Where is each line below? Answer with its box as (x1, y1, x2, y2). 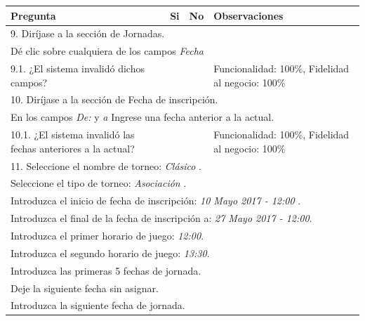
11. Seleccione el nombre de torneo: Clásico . (11, 158, 202, 173)
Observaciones (213, 8, 284, 22)
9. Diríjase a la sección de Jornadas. (11, 26, 165, 41)
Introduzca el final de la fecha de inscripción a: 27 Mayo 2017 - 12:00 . (11, 211, 312, 225)
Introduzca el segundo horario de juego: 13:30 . (11, 245, 210, 260)
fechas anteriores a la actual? (11, 140, 135, 155)
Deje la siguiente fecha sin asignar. (11, 280, 159, 295)
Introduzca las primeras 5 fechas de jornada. (11, 263, 201, 277)
